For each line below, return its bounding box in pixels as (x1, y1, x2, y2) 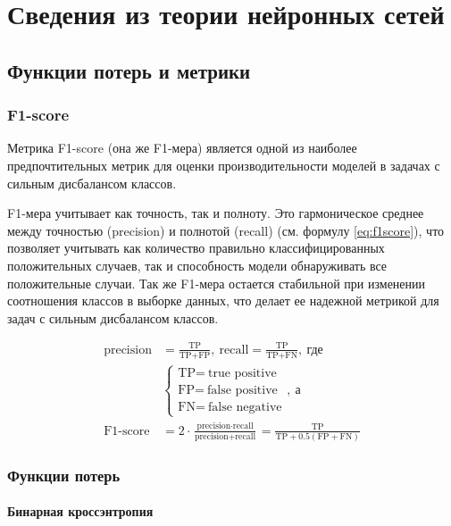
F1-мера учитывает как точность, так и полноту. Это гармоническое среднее (7, 204, 424, 222)
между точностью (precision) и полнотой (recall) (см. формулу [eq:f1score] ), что (7, 221, 445, 239)
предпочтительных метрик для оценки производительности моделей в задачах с (7, 155, 440, 174)
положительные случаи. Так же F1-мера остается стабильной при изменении (7, 273, 426, 292)
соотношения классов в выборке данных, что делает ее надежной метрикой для (7, 291, 439, 310)
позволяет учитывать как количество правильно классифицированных (7, 238, 385, 257)
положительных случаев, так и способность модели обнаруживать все (7, 255, 388, 274)
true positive (208, 366, 277, 380)
